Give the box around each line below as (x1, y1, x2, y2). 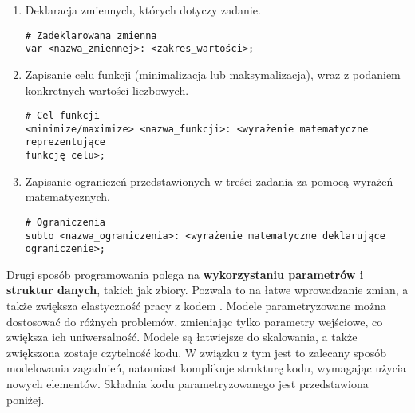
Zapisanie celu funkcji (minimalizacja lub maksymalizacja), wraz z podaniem (25, 65, 401, 82)
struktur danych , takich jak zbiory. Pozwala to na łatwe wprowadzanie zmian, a (6, 281, 409, 298)
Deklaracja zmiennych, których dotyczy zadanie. (25, 2, 261, 18)
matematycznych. (25, 188, 110, 205)
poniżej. (6, 391, 45, 407)
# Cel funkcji (25, 110, 100, 122)
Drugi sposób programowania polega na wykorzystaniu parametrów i (6, 265, 364, 282)
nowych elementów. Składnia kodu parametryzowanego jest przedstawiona (6, 376, 369, 392)
